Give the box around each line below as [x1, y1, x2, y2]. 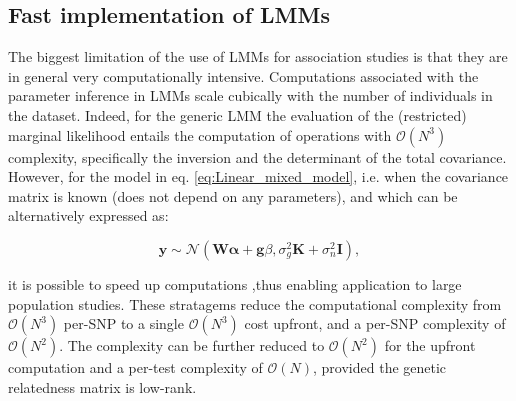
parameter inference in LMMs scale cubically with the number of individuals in [8, 85, 493, 106]
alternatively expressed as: [8, 205, 169, 226]
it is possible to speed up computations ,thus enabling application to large [8, 273, 462, 294]
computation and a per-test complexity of [8, 357, 263, 378]
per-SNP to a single [63, 313, 184, 334]
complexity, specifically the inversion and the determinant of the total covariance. [8, 146, 507, 167]
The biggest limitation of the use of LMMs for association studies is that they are [8, 46, 508, 67]
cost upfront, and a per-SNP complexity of [244, 313, 506, 334]
